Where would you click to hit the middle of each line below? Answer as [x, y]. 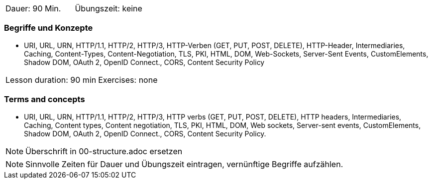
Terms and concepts [45, 99]
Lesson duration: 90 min [51, 80]
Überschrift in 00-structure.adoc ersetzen [104, 151]
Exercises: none [128, 80]
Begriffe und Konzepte [49, 28]
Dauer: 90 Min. [33, 8]
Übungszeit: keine [108, 8]
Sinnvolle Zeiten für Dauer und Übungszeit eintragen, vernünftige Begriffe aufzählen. [184, 164]
